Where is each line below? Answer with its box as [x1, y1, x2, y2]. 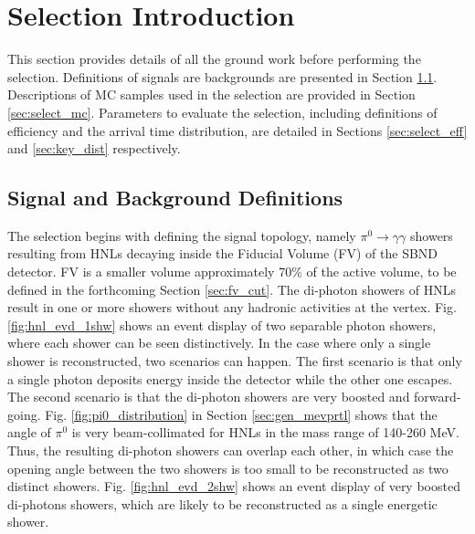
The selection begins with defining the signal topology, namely [7, 225, 356, 245]
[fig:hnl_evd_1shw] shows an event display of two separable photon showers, [7, 315, 437, 334]
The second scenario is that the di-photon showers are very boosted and [7, 387, 410, 406]
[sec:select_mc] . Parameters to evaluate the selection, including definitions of [7, 102, 438, 121]
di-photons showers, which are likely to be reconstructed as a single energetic [7, 494, 438, 513]
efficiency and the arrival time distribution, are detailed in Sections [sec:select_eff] [7, 120, 468, 140]
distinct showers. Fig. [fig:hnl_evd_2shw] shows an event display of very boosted [7, 476, 460, 496]
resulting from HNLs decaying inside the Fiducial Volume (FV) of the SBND [7, 244, 438, 263]
